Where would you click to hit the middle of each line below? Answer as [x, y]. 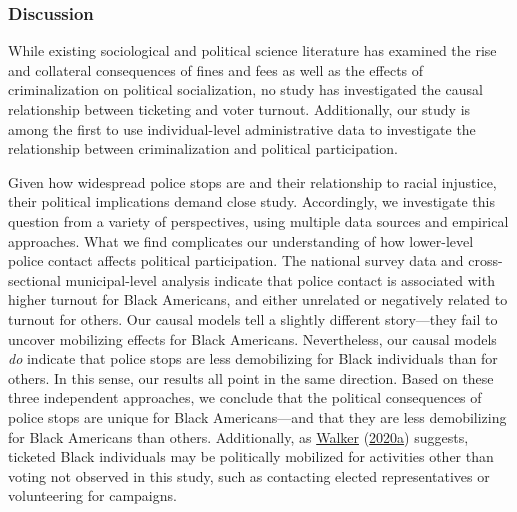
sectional [34, 279]
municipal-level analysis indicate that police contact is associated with [280, 279]
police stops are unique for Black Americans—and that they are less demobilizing [257, 416]
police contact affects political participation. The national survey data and [236, 260]
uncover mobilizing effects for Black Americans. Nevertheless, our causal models [252, 338]
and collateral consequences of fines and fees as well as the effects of [216, 69]
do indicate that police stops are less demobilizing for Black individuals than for [253, 358]
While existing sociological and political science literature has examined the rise [252, 50]
